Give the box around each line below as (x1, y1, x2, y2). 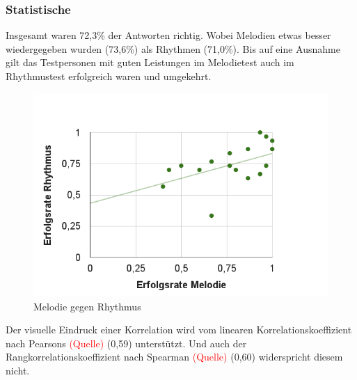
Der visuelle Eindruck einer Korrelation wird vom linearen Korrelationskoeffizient (6, 322, 352, 337)
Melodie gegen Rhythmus (33, 299, 141, 313)
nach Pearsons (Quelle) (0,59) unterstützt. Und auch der (6, 335, 247, 350)
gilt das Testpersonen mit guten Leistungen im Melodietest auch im (6, 55, 294, 70)
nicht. (6, 363, 30, 378)
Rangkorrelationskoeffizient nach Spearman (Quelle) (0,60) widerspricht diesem (6, 349, 343, 364)
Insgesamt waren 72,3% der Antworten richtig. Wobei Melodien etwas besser (6, 28, 331, 42)
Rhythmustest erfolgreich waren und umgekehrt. (6, 69, 212, 83)
